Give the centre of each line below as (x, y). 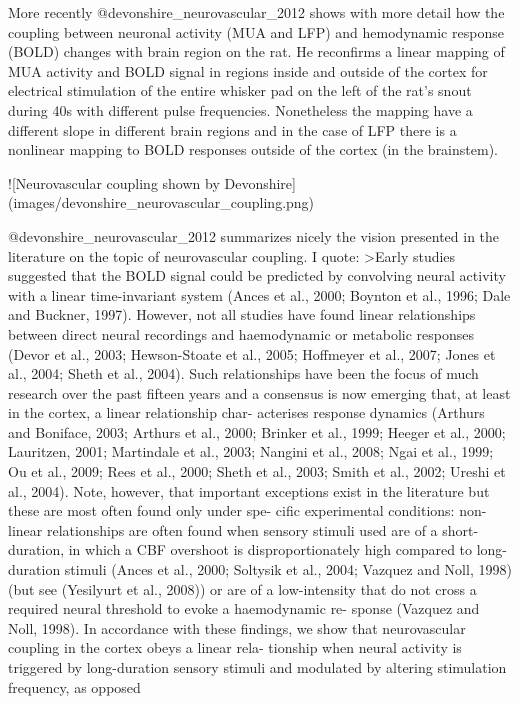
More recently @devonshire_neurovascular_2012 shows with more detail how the (256, 12)
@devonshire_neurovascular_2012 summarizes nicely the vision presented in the (254, 235)
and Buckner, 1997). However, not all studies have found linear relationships (242, 314)
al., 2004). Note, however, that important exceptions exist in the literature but (249, 490)
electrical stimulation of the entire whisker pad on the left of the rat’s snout (240, 90)
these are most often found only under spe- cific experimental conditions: (231, 510)
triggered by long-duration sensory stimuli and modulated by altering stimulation (257, 667)
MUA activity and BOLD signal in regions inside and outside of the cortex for (248, 70)
